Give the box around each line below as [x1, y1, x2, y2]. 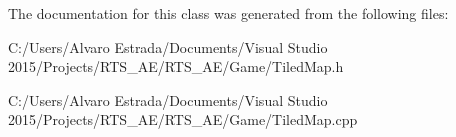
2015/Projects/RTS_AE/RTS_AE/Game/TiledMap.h [8, 56, 344, 77]
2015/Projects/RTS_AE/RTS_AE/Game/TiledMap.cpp [8, 109, 358, 130]
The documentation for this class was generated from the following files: [8, 3, 449, 23]
